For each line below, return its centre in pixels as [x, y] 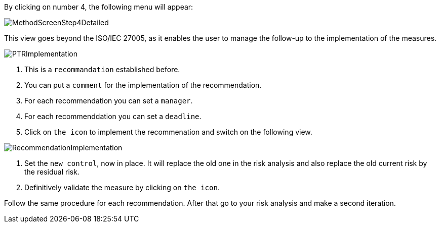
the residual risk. [52, 172]
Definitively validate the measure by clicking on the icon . [122, 187]
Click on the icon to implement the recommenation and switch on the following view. [168, 132]
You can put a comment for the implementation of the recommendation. [143, 85]
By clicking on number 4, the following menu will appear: [99, 7]
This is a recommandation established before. [102, 69]
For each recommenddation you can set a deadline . [113, 116]
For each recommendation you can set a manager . [109, 101]
